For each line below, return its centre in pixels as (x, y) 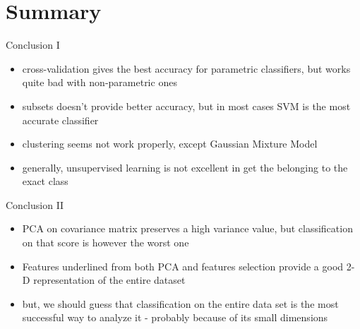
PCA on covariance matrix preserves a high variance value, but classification (187, 228)
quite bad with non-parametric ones (100, 82)
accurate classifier (60, 120)
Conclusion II (35, 204)
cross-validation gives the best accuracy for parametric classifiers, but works (186, 68)
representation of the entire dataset (109, 280)
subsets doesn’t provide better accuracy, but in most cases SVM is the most (186, 106)
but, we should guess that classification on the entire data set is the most (180, 303)
